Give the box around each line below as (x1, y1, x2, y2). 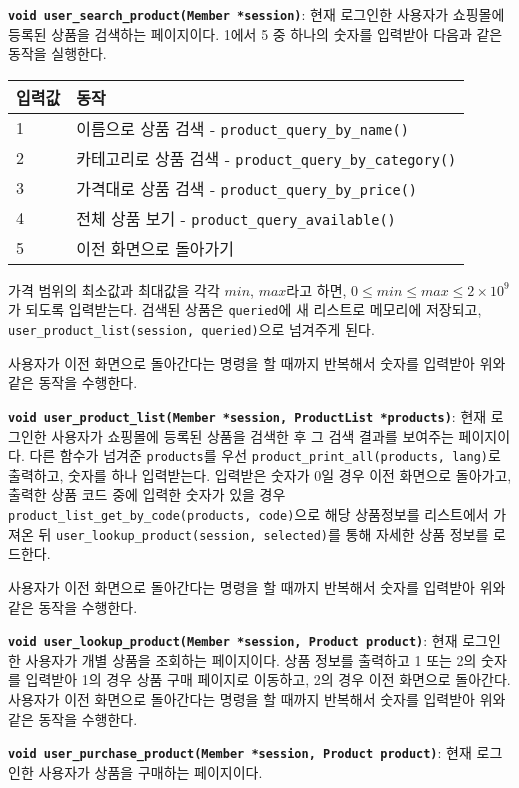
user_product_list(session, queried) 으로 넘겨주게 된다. (8, 319, 375, 340)
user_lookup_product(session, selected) (55, 528, 329, 543)
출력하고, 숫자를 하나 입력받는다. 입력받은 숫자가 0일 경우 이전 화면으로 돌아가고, (8, 464, 512, 485)
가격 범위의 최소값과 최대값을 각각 (8, 279, 220, 300)
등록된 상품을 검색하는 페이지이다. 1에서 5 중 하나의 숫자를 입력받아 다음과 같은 (8, 23, 503, 44)
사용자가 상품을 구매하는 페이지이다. (38, 761, 263, 782)
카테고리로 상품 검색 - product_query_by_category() (76, 146, 457, 170)
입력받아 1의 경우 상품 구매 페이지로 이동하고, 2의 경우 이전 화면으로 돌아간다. (25, 669, 511, 690)
